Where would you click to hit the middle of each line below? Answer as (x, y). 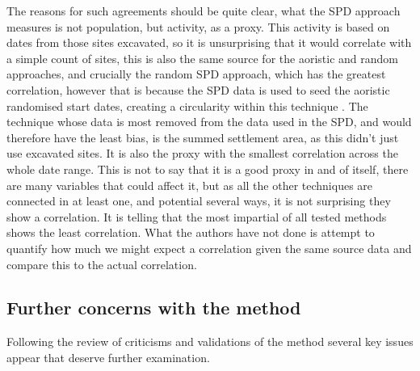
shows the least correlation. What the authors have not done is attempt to (191, 232)
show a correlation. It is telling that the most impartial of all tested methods (197, 216)
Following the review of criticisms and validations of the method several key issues (210, 341)
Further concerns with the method (154, 308)
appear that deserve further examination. (108, 357)
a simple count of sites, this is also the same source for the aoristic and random (202, 58)
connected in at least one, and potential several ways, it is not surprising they (199, 201)
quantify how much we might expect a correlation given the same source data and (209, 248)
